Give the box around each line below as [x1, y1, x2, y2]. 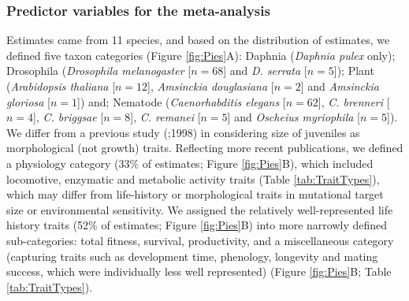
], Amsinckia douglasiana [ [147, 78, 274, 94]
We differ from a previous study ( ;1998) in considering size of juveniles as [6, 124, 360, 140]
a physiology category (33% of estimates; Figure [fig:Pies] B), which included [6, 154, 374, 171]
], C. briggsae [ [33, 109, 104, 125]
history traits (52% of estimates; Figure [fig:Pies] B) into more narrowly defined [6, 217, 388, 233]
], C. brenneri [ [318, 93, 390, 110]
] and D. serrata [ [223, 62, 307, 79]
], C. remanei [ [130, 109, 201, 125]
